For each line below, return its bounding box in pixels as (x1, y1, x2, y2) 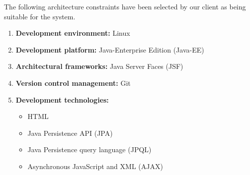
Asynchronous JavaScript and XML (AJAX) (27, 161, 163, 171)
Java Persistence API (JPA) (27, 127, 113, 138)
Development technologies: (15, 94, 109, 105)
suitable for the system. (4, 11, 76, 21)
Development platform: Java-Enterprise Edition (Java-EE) (15, 44, 204, 55)
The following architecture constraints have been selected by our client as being (4, 1, 246, 11)
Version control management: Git (15, 77, 131, 88)
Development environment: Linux (15, 28, 130, 38)
